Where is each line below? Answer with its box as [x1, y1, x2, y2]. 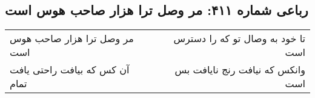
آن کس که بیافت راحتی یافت [10, 63, 130, 77]
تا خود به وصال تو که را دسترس [173, 31, 305, 46]
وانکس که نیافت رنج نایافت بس [174, 63, 305, 77]
